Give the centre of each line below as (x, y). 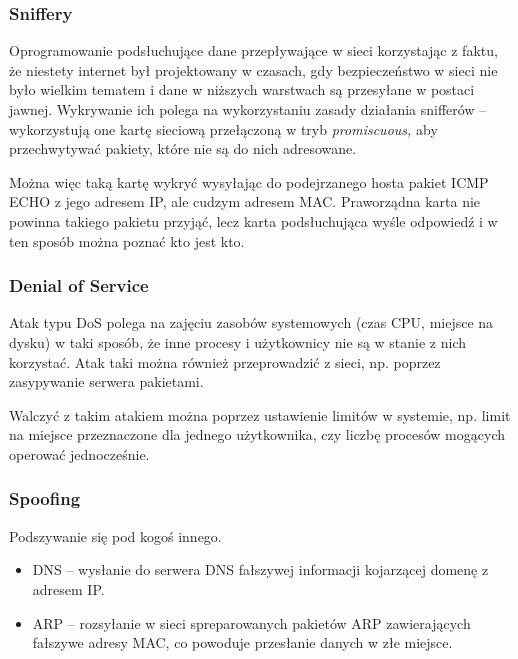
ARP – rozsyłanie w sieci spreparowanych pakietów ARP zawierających (251, 622)
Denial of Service (79, 285)
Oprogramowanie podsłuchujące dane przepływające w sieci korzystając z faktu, (253, 50)
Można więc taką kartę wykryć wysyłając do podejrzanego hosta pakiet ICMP (249, 181)
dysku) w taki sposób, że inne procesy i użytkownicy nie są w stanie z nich (238, 341)
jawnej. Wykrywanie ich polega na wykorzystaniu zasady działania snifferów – (248, 109)
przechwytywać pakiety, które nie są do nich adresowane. (183, 148)
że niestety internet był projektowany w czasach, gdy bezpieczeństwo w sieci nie (253, 69)
